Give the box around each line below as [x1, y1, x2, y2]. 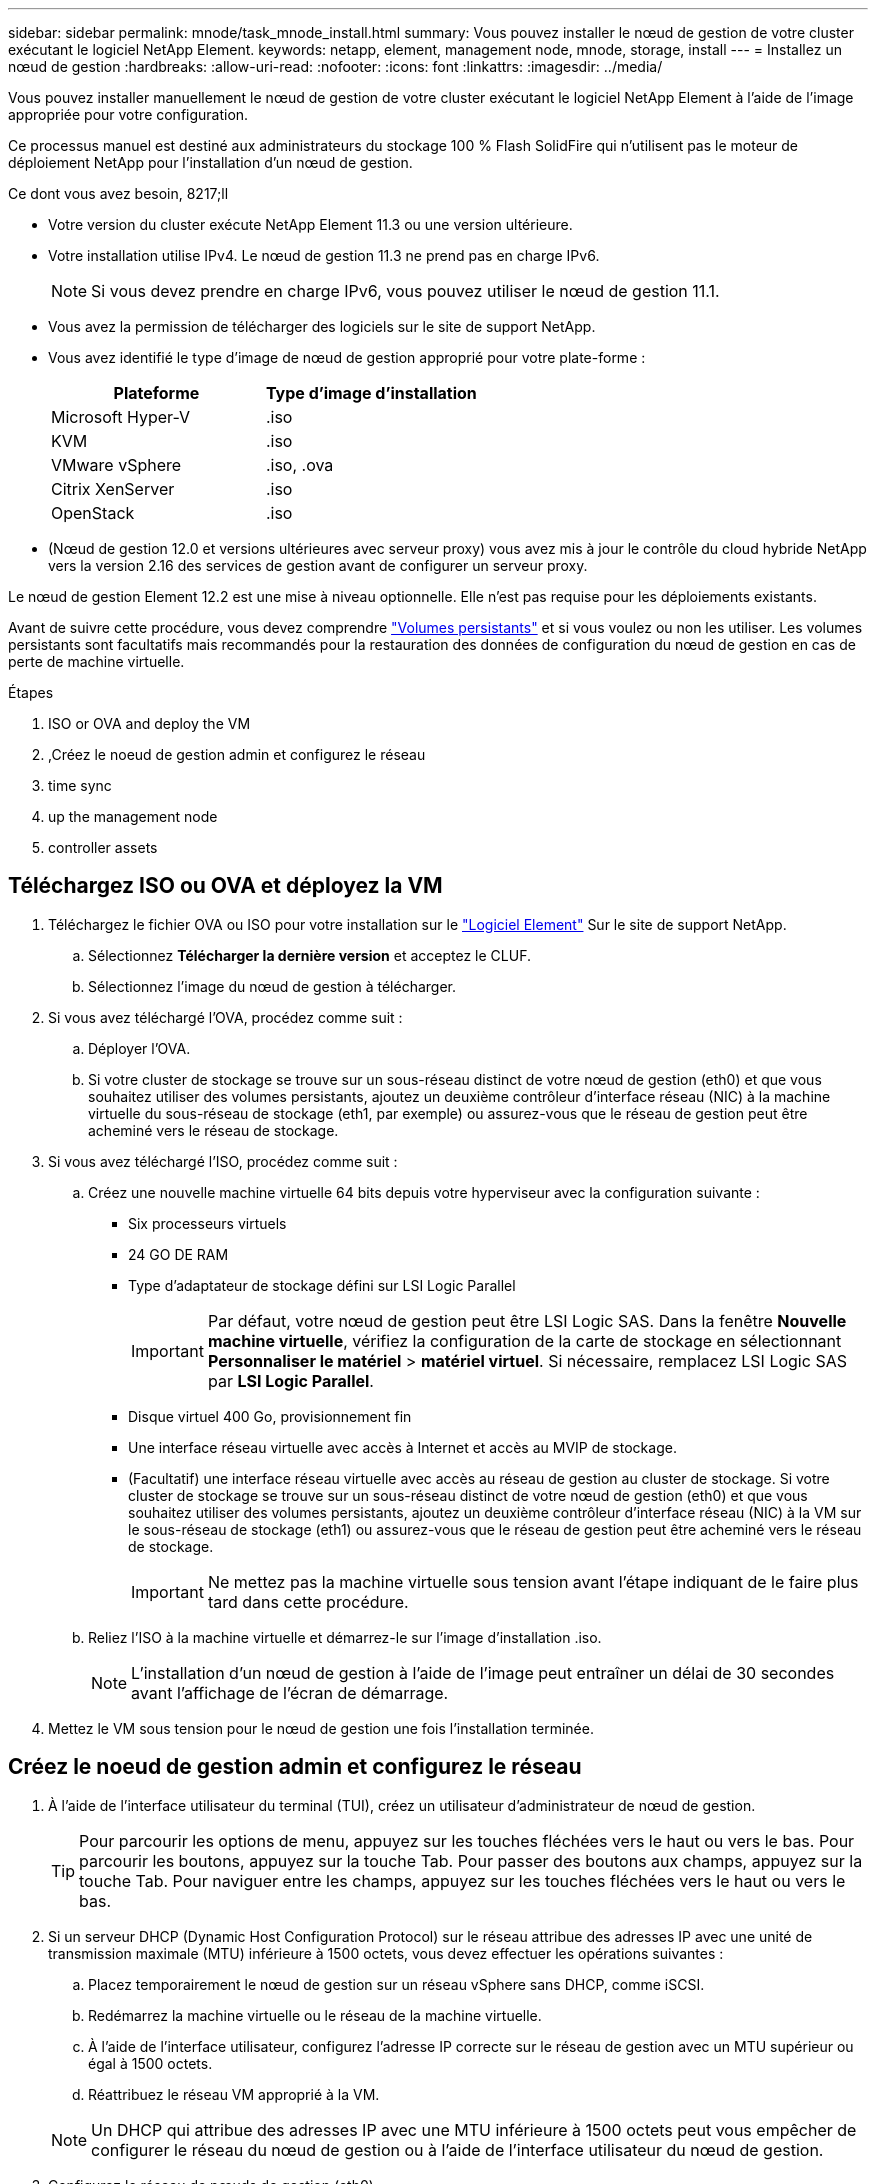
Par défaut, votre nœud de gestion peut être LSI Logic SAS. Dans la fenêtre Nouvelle [207, 1310, 847, 1331]
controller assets [48, 839, 158, 856]
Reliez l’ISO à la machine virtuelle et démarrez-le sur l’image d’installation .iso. [88, 1628, 602, 1646]
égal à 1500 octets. [88, 2054, 213, 2072]
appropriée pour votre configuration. [8, 106, 249, 123]
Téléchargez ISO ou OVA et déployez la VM [8, 873, 443, 899]
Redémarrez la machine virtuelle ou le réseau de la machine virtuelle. [88, 2006, 542, 2024]
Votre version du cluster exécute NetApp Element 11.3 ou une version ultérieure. [48, 216, 573, 233]
